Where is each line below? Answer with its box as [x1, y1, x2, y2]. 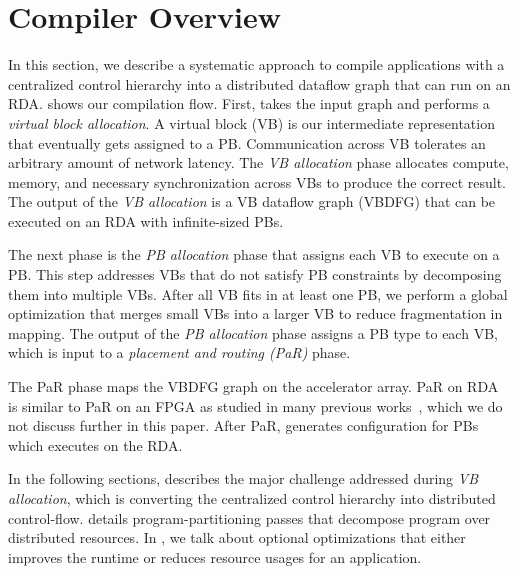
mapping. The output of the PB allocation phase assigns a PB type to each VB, [8, 322, 498, 343]
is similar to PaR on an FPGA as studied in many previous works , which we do [8, 395, 503, 416]
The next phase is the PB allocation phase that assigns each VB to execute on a [8, 244, 500, 265]
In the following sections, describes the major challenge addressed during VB [8, 468, 479, 489]
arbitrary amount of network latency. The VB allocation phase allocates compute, [8, 152, 509, 173]
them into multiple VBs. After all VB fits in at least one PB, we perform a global [8, 283, 508, 304]
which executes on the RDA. [8, 434, 183, 455]
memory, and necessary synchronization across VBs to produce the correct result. [8, 171, 507, 192]
